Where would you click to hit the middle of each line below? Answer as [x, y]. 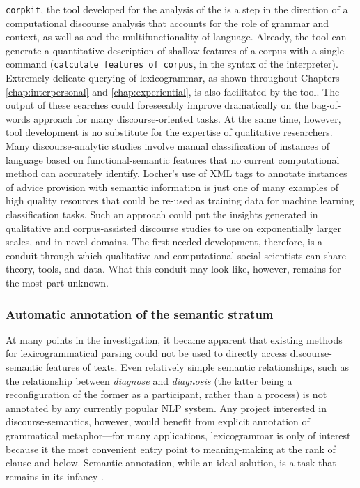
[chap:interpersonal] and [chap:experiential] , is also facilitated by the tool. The [173, 91]
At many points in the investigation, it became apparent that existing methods [174, 339]
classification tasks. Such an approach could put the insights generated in [162, 214]
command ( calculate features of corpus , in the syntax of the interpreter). [172, 64]
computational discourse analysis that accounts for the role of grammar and [167, 23]
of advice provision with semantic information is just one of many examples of [172, 186]
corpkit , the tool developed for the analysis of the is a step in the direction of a [177, 9]
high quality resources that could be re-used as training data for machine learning [180, 200]
